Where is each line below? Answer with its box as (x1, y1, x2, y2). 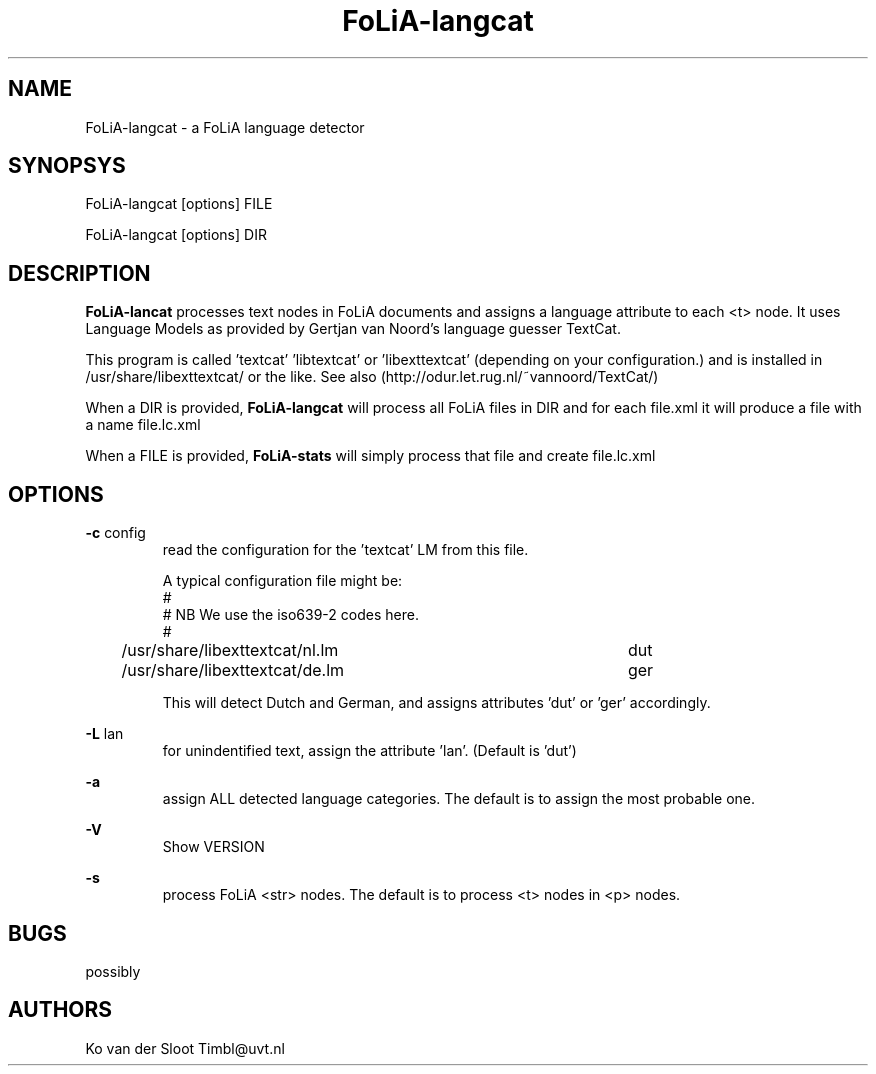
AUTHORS (8, 997, 113, 1023)
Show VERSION (162, 838, 265, 856)
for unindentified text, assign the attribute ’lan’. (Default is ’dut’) (162, 742, 577, 760)
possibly (85, 962, 141, 980)
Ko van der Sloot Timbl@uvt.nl (85, 1039, 285, 1057)
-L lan (85, 725, 124, 743)
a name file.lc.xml (85, 416, 201, 434)
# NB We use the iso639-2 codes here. (162, 606, 419, 624)
